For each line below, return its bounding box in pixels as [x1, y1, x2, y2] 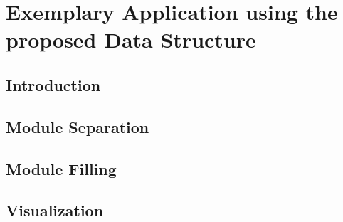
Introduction [6, 73, 101, 95]
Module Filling [6, 157, 117, 179]
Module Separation [6, 115, 149, 137]
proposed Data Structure [6, 25, 256, 54]
